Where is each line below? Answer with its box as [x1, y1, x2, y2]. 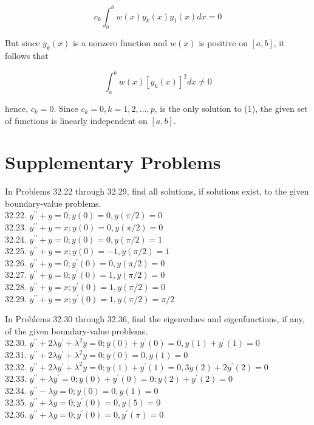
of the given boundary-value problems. [5, 324, 148, 337]
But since [5, 36, 40, 49]
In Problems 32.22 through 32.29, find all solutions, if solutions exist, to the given [5, 185, 309, 198]
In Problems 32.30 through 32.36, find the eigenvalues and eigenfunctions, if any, [5, 313, 305, 325]
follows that [5, 49, 49, 62]
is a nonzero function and [73, 36, 168, 49]
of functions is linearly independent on [5, 114, 148, 126]
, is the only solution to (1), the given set [154, 102, 308, 114]
